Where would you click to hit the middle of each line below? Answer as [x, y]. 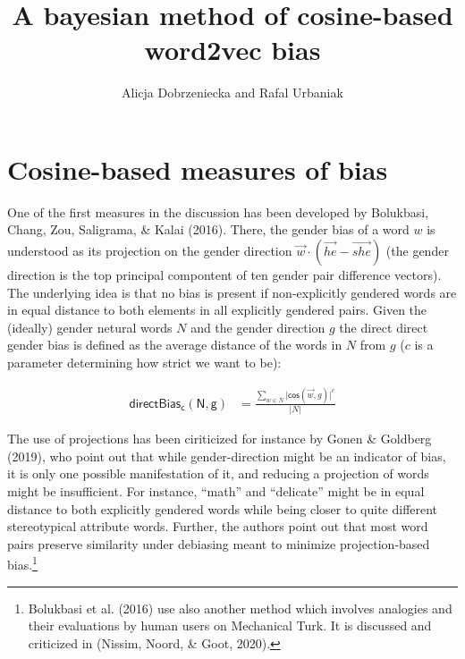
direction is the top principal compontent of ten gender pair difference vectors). [224, 275]
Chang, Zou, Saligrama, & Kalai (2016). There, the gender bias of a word [208, 229]
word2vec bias [232, 50]
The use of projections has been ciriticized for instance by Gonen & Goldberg [220, 439]
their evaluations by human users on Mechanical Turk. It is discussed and [230, 625]
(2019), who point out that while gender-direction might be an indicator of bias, [227, 456]
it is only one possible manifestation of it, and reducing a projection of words [218, 473]
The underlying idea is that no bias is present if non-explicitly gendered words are [232, 292]
